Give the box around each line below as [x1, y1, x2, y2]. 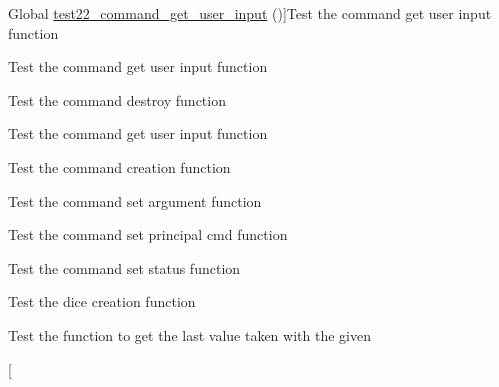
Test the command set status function [8, 257, 241, 278]
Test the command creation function [8, 156, 231, 177]
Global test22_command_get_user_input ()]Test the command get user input [8, 3, 492, 23]
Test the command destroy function [8, 89, 226, 110]
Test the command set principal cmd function [8, 224, 288, 245]
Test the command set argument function [8, 190, 262, 211]
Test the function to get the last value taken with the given [8, 324, 371, 345]
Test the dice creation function [8, 291, 196, 312]
